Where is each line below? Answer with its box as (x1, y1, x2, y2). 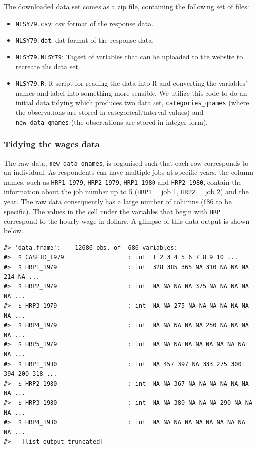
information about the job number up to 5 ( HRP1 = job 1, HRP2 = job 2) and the (4, 186, 249, 197)
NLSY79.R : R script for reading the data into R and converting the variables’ (15, 78, 247, 88)
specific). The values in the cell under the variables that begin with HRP (4, 206, 221, 216)
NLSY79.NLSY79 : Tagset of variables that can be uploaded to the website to (15, 51, 243, 61)
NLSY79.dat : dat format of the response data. (15, 35, 154, 45)
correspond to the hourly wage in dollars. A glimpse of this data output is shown (4, 216, 250, 226)
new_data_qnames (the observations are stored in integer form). (15, 116, 208, 127)
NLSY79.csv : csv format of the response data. (15, 18, 154, 28)
